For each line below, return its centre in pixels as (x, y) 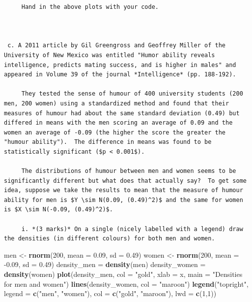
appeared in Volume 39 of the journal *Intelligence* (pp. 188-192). (120, 75)
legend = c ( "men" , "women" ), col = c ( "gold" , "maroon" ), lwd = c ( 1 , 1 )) (110, 293)
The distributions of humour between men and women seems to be (129, 171)
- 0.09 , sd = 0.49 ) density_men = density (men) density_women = (105, 264)
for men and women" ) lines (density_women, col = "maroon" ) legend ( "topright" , (126, 284)
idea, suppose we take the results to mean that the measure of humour (124, 190)
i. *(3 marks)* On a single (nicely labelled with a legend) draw (132, 229)
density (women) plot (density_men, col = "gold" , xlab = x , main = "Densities (123, 274)
